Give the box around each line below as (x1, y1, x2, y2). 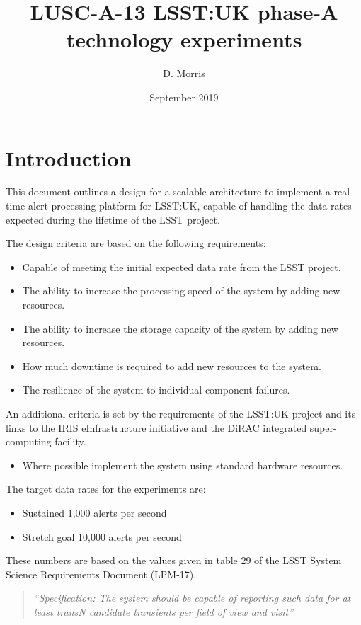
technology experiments (66, 25, 302, 54)
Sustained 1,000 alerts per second (22, 505, 167, 520)
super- (309, 420, 337, 435)
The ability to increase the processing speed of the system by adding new (22, 283, 340, 298)
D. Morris (163, 66, 205, 81)
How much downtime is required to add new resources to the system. (22, 358, 321, 373)
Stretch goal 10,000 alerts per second (22, 529, 182, 544)
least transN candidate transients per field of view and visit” (33, 604, 294, 619)
